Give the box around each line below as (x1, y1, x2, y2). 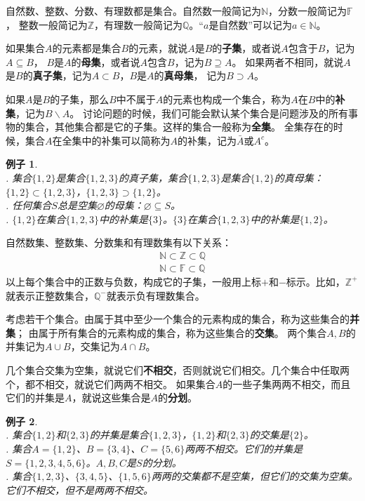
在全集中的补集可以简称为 (52, 133, 171, 147)
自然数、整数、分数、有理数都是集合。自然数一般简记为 (6, 4, 261, 18)
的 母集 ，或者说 (71, 54, 140, 69)
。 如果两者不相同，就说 (232, 54, 344, 69)
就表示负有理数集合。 (106, 288, 205, 302)
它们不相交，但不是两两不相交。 (6, 482, 153, 497)
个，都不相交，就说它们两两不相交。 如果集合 (6, 376, 215, 391)
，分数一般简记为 (268, 4, 347, 18)
